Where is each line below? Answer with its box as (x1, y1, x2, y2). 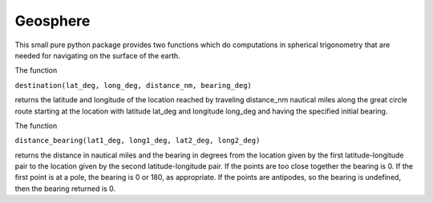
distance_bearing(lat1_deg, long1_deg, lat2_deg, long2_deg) (14, 136, 261, 145)
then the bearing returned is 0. (14, 184, 116, 193)
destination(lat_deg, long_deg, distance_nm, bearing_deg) (14, 81, 253, 90)
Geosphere (14, 12, 91, 30)
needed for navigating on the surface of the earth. (14, 50, 180, 60)
